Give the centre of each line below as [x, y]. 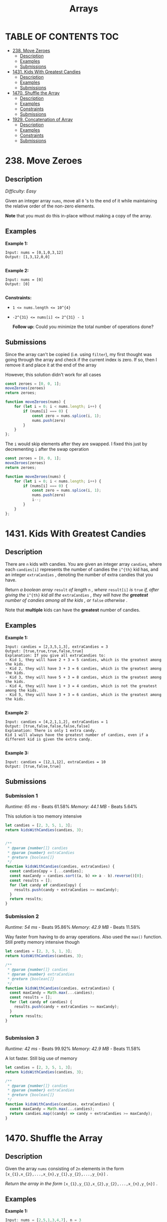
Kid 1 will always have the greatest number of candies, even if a [77, 735]
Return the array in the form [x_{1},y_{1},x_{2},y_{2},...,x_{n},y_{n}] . [82, 1183]
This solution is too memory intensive [44, 816]
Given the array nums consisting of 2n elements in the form [65, 1168]
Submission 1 [22, 796]
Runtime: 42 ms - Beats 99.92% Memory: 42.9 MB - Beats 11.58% [73, 1048]
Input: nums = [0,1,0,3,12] [34, 252]
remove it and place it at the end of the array [51, 365]
